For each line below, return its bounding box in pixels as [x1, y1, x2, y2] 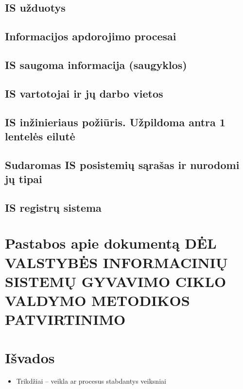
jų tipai [5, 171, 42, 186]
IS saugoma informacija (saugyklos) [5, 57, 187, 72]
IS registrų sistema [5, 200, 102, 215]
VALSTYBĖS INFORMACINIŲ [5, 252, 228, 272]
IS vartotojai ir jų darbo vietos [5, 85, 163, 101]
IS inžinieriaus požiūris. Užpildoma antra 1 [5, 114, 226, 129]
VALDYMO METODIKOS [5, 290, 190, 310]
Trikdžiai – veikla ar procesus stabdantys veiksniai [16, 375, 166, 386]
